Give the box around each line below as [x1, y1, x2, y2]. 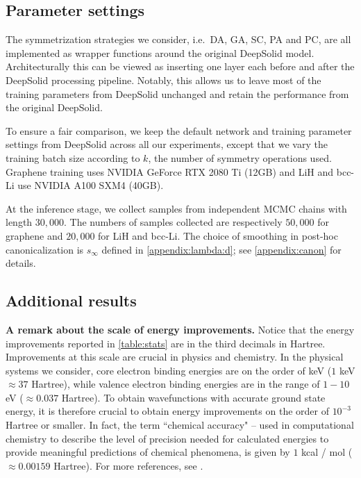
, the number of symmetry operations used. [148, 150, 332, 165]
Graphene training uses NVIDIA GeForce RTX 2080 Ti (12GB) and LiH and [6, 164, 334, 179]
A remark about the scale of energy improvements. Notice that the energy [6, 322, 355, 336]
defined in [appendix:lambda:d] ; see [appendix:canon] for [101, 242, 342, 256]
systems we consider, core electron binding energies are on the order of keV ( [6, 363, 332, 377]
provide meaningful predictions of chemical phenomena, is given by [6, 445, 290, 459]
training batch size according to [6, 150, 140, 165]
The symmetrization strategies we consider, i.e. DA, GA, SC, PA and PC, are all [6, 32, 351, 47]
